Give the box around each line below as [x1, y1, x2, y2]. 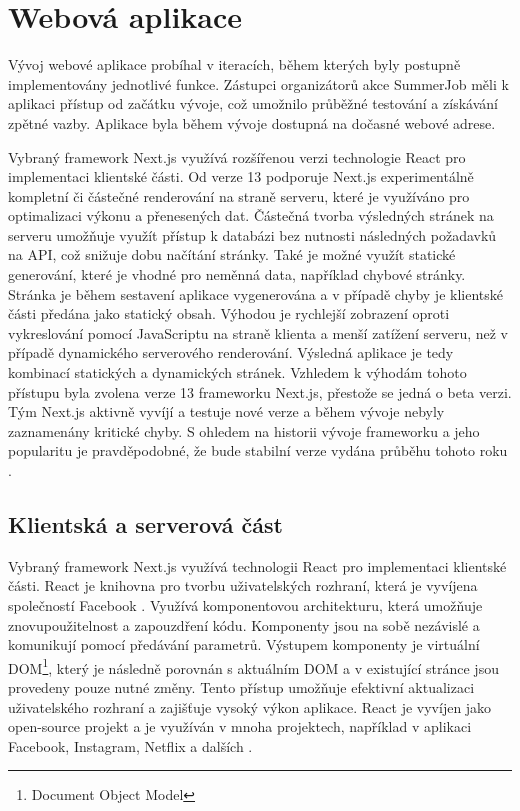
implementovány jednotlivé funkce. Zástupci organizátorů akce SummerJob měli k [8, 73, 509, 94]
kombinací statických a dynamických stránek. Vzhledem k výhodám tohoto [8, 362, 467, 383]
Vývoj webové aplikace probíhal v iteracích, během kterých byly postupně [8, 54, 461, 75]
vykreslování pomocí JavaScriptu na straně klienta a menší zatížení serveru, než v [8, 322, 509, 343]
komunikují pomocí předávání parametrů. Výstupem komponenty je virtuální [8, 634, 480, 655]
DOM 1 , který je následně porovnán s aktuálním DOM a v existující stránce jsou [8, 654, 499, 678]
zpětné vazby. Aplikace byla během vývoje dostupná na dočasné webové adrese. [8, 112, 496, 133]
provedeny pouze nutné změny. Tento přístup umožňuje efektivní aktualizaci [8, 677, 475, 698]
